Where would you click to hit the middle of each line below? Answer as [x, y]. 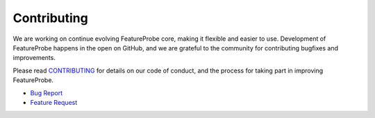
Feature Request [54, 102]
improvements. [34, 58]
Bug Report [46, 92]
